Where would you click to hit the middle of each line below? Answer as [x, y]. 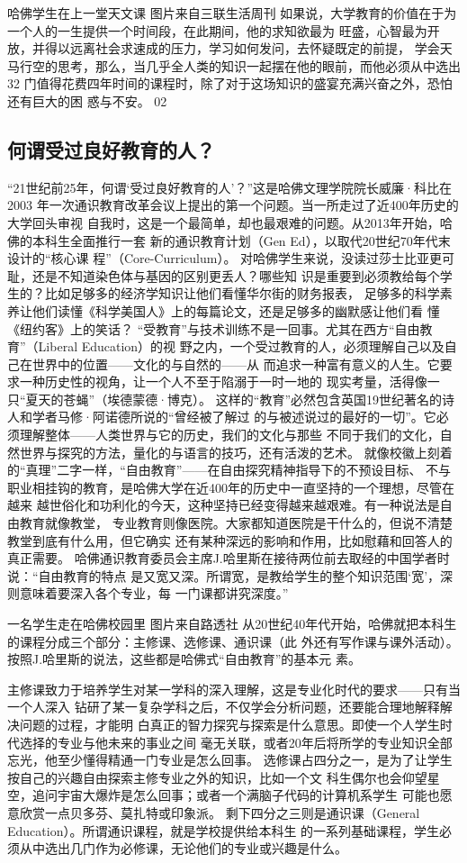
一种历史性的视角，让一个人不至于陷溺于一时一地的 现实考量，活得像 [223, 382]
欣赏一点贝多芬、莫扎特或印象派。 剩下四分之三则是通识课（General [220, 812]
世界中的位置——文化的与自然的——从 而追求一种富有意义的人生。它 [236, 363]
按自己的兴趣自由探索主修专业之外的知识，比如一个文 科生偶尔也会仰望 [217, 777]
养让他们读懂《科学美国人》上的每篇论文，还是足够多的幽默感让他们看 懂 [224, 310]
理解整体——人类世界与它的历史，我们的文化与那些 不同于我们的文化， [229, 435]
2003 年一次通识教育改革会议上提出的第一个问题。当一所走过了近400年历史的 [233, 205]
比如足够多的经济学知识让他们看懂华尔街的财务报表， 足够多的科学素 [248, 293]
